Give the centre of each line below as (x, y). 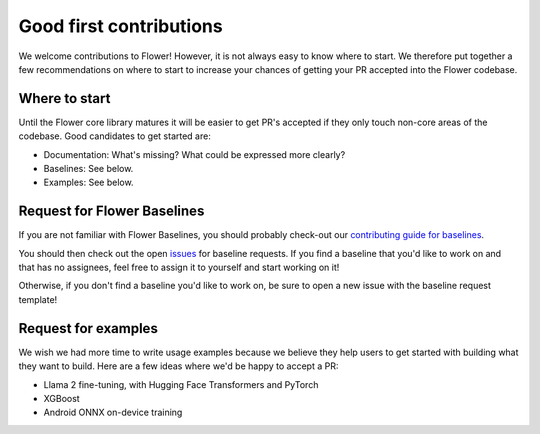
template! (38, 299)
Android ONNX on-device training (113, 412)
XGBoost (61, 398)
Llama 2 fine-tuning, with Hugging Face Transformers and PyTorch (181, 384)
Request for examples (88, 328)
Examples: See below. (88, 182)
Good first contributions (121, 26)
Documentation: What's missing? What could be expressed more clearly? (194, 154)
